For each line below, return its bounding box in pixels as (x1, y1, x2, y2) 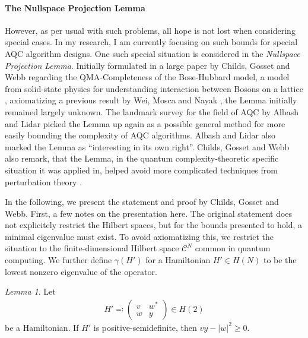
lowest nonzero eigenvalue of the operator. (5, 265, 157, 277)
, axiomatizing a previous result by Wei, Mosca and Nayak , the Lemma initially (5, 94, 297, 106)
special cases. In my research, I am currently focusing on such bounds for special (5, 36, 298, 48)
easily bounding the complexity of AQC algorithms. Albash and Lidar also (5, 129, 276, 141)
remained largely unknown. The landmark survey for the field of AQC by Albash (5, 105, 299, 118)
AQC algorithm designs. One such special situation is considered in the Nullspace (5, 47, 300, 59)
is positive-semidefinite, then (93, 321, 197, 333)
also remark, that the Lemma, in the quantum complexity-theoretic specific (5, 152, 279, 165)
